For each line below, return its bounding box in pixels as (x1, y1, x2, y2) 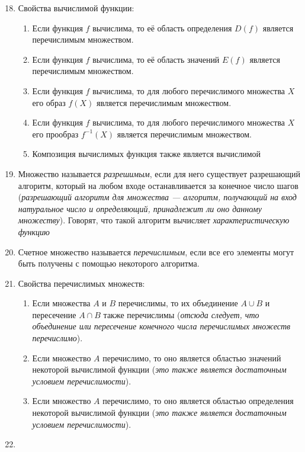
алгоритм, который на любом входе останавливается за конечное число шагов (18, 179, 298, 191)
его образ (32, 96, 66, 108)
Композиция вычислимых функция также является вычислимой (32, 148, 261, 160)
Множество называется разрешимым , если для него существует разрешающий (18, 167, 300, 179)
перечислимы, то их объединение (118, 297, 238, 309)
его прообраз (32, 127, 79, 140)
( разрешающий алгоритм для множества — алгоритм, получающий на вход (18, 191, 297, 203)
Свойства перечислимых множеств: (18, 277, 145, 289)
